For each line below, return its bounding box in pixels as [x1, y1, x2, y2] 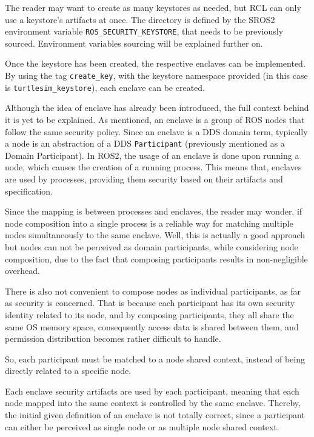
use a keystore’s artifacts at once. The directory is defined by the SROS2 [5, 13, 275, 25]
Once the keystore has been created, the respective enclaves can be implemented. [5, 57, 306, 70]
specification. [5, 184, 53, 197]
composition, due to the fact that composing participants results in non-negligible [5, 252, 308, 265]
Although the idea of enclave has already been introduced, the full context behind [5, 101, 309, 114]
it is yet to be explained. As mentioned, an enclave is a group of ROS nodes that [5, 113, 305, 125]
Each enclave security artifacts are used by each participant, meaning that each [5, 384, 299, 397]
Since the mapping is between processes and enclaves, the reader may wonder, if [5, 205, 302, 218]
